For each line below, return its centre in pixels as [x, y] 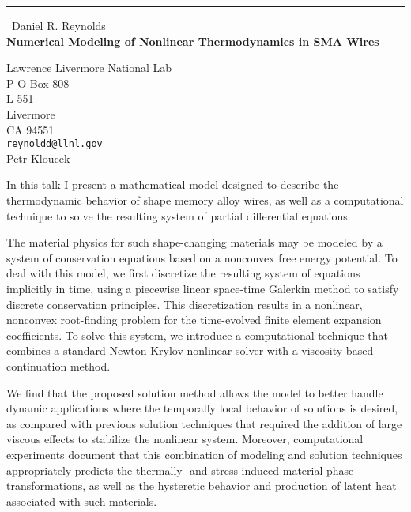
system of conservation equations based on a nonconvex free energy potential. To [202, 257]
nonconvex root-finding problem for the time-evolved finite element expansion [194, 320]
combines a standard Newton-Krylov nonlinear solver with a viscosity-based [190, 350]
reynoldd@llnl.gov [55, 144]
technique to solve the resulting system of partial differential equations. [179, 215]
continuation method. [58, 365]
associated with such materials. [82, 501]
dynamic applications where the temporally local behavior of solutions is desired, [202, 408]
